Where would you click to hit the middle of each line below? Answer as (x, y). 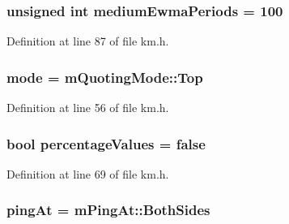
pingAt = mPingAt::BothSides (108, 210)
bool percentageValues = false (106, 143)
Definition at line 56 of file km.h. (88, 108)
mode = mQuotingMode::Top (105, 77)
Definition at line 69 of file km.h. (88, 173)
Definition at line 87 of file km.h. (88, 41)
